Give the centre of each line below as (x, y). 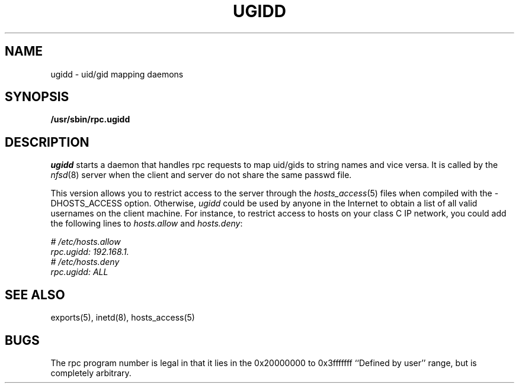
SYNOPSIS (37, 97)
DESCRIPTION (47, 142)
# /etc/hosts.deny (85, 262)
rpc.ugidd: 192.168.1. (90, 252)
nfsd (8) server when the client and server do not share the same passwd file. (201, 175)
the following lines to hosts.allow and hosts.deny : (147, 224)
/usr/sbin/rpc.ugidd (90, 119)
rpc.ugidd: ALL (79, 272)
